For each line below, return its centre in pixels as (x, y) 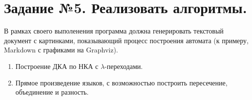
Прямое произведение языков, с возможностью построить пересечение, (121, 82)
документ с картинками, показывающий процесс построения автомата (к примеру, (126, 40)
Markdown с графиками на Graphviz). (61, 50)
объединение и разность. (52, 92)
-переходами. (124, 66)
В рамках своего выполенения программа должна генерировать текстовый (114, 31)
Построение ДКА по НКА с (57, 66)
